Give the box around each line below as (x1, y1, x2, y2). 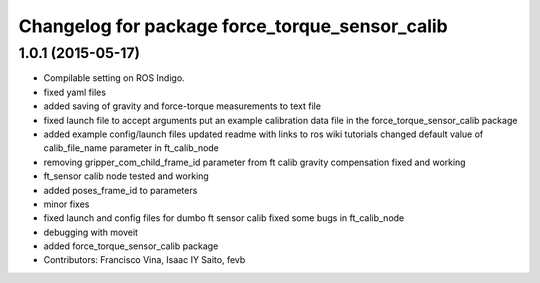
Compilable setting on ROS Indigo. (43, 72, 185, 84)
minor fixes (43, 198, 90, 210)
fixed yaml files (43, 86, 107, 98)
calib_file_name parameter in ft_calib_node (43, 142, 220, 154)
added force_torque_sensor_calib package (43, 240, 219, 252)
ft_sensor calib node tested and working (43, 170, 209, 182)
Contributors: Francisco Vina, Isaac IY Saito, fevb (43, 254, 246, 266)
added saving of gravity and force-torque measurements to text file (43, 100, 322, 112)
